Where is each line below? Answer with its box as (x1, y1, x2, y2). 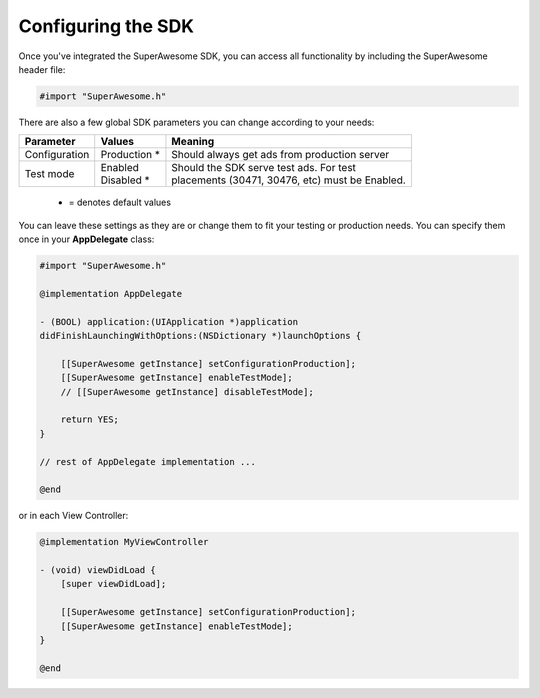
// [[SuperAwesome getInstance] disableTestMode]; (60, 386, 314, 397)
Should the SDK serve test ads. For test (171, 161, 357, 175)
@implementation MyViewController (39, 536, 209, 548)
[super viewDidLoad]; (60, 578, 167, 590)
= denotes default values (68, 196, 172, 209)
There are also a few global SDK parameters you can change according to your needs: (18, 116, 375, 128)
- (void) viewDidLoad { (39, 565, 157, 576)
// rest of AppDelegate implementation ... (39, 456, 257, 467)
